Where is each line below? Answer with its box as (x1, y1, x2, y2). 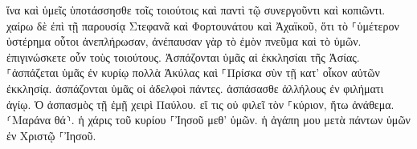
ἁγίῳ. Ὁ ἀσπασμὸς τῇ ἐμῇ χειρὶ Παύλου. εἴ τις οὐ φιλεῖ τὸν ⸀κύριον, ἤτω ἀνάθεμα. (6, 95, 395, 112)
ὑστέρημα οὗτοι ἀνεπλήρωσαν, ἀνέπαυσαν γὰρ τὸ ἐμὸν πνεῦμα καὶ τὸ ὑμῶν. (6, 33, 362, 50)
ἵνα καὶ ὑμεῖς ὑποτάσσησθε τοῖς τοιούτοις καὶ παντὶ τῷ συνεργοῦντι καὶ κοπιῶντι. (6, 2, 386, 18)
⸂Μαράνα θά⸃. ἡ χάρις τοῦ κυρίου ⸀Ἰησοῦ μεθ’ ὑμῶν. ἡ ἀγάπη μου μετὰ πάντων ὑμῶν (6, 111, 411, 128)
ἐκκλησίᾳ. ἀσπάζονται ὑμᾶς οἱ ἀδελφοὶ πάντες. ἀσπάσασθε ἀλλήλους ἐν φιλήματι (6, 79, 384, 96)
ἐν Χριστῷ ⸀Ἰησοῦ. (6, 127, 96, 143)
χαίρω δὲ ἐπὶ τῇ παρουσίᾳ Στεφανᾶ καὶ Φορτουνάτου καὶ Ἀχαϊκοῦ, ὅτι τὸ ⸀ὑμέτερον (6, 17, 399, 34)
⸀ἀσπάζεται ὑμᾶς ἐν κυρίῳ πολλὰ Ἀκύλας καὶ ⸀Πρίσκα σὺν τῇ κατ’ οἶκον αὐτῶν (6, 64, 380, 81)
